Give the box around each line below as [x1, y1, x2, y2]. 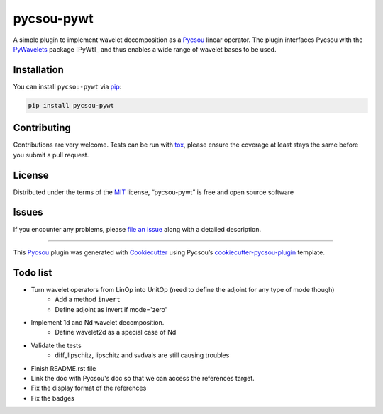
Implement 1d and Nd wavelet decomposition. [30, 318, 165, 326]
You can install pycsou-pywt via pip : [13, 82, 122, 91]
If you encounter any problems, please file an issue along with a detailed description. [13, 225, 262, 233]
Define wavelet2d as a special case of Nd [55, 328, 177, 337]
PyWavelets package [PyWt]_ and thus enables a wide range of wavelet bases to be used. [13, 45, 277, 53]
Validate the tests [30, 341, 82, 349]
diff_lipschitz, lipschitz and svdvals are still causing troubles [55, 351, 230, 359]
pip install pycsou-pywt [28, 101, 115, 109]
